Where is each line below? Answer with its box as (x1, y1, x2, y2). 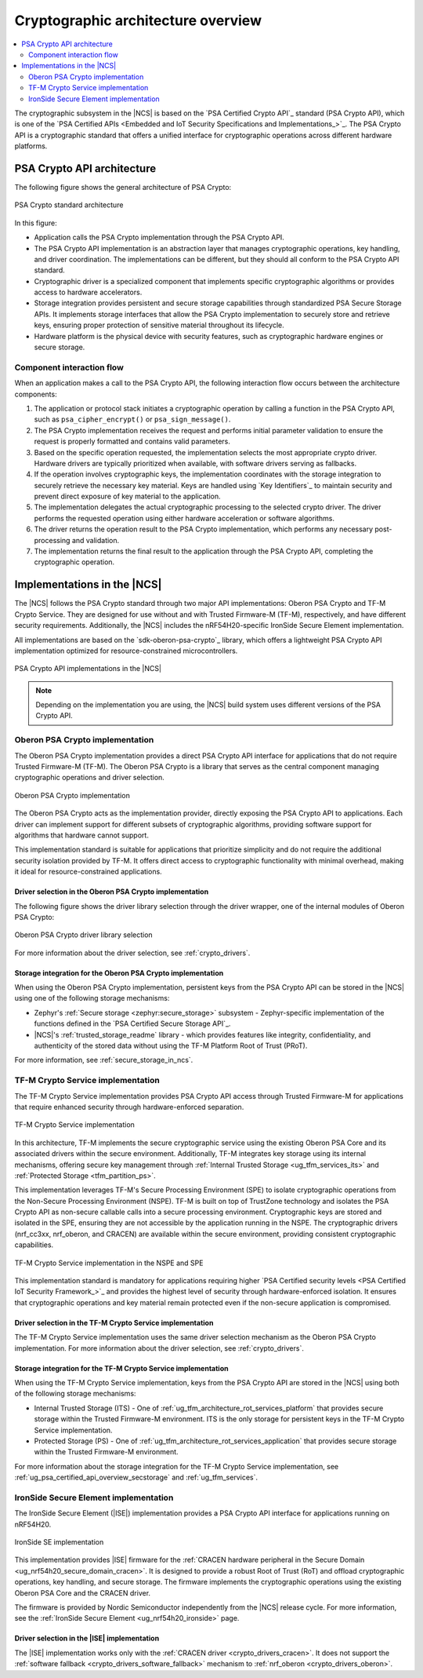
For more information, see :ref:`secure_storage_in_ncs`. (14, 1056, 193, 1065)
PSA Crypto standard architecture (14, 200, 124, 210)
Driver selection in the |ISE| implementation (14, 1633, 160, 1643)
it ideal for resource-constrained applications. (14, 867, 162, 877)
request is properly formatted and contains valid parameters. (34, 436, 230, 447)
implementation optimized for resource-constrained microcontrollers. (14, 646, 238, 655)
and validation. (71, 535, 120, 545)
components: (14, 389, 58, 399)
